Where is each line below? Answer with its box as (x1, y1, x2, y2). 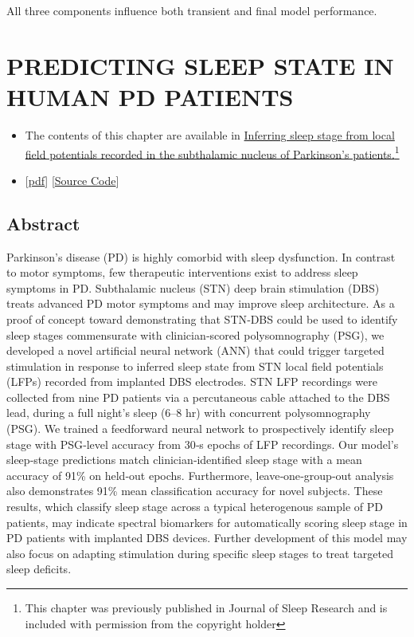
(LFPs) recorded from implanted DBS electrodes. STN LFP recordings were (6, 373, 377, 390)
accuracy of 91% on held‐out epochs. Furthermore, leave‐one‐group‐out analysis (6, 466, 394, 483)
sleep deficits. (6, 560, 72, 577)
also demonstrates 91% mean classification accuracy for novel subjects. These (6, 482, 383, 499)
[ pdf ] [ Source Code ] (25, 171, 119, 188)
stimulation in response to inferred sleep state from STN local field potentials (6, 357, 384, 374)
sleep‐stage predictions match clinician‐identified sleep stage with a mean (6, 451, 362, 468)
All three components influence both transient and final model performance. (6, 2, 377, 18)
